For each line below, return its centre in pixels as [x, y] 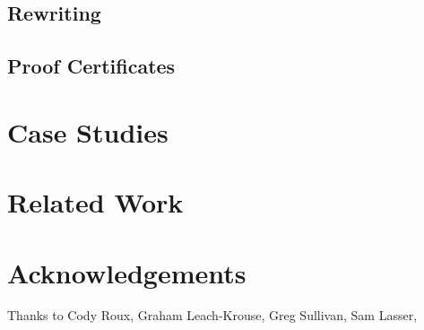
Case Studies [88, 131]
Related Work [95, 202]
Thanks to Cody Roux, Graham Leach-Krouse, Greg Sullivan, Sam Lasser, [212, 315]
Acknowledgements [127, 272]
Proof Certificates [91, 66]
